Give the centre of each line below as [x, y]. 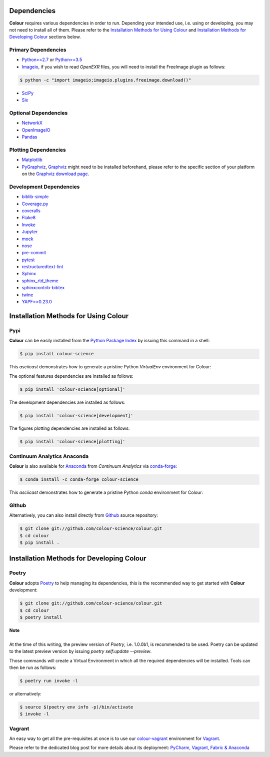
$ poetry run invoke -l [49, 681]
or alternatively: [25, 693]
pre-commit [34, 253]
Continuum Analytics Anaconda [49, 456]
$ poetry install [41, 617]
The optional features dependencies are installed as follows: [71, 376]
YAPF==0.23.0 [37, 302]
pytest [28, 260]
